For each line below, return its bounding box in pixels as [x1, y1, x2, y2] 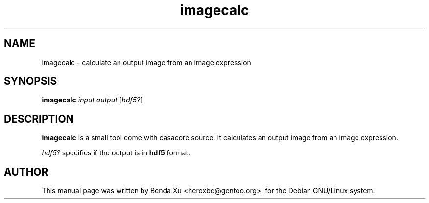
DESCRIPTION [4, 112, 74, 125]
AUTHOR [4, 165, 48, 178]
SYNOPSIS [4, 75, 57, 88]
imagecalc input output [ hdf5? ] [42, 96, 143, 104]
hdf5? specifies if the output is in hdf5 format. [42, 149, 191, 157]
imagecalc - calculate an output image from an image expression [42, 58, 251, 67]
